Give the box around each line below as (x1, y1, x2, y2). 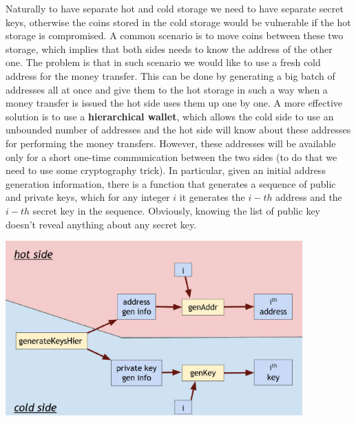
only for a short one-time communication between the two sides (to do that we (6, 149, 337, 164)
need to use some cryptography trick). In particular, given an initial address (6, 163, 326, 177)
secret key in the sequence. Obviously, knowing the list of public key (32, 203, 320, 217)
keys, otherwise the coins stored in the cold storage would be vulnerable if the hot (6, 14, 351, 29)
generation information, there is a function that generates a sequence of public (6, 176, 336, 191)
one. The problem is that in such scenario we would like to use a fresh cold (6, 55, 321, 69)
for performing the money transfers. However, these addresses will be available (6, 135, 336, 150)
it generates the (179, 190, 245, 204)
